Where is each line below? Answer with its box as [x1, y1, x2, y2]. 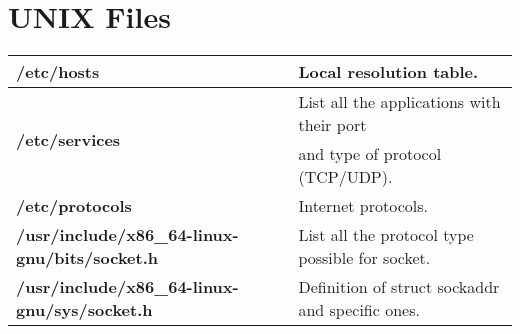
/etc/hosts [16, 60, 100, 84]
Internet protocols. [298, 194, 428, 218]
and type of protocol [298, 142, 442, 166]
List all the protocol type [298, 223, 474, 247]
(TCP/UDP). [298, 165, 393, 189]
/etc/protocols [16, 194, 132, 218]
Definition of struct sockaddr [298, 275, 500, 299]
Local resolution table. [298, 60, 479, 84]
